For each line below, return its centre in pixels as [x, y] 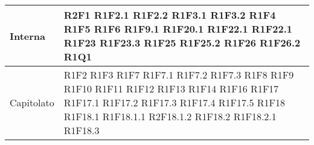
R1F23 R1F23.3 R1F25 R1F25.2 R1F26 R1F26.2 [182, 43]
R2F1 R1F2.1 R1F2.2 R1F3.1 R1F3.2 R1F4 [170, 15]
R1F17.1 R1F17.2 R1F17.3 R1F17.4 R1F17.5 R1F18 [175, 102]
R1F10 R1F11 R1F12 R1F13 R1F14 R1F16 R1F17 [171, 89]
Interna [28, 36]
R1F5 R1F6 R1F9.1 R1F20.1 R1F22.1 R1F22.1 [178, 29]
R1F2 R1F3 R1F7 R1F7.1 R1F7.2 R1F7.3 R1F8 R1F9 [179, 75]
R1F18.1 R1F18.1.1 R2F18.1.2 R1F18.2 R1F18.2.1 [170, 116]
